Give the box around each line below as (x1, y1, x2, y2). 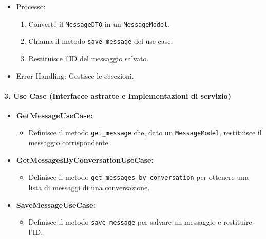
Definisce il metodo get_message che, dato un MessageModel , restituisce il (28, 127, 262, 138)
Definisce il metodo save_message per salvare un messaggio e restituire (28, 216, 252, 227)
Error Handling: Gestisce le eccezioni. (16, 70, 134, 81)
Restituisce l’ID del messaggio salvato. (28, 52, 149, 63)
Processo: (16, 1, 46, 11)
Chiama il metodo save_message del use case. (28, 35, 173, 46)
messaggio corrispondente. (28, 137, 110, 148)
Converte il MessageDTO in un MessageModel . (28, 18, 170, 29)
